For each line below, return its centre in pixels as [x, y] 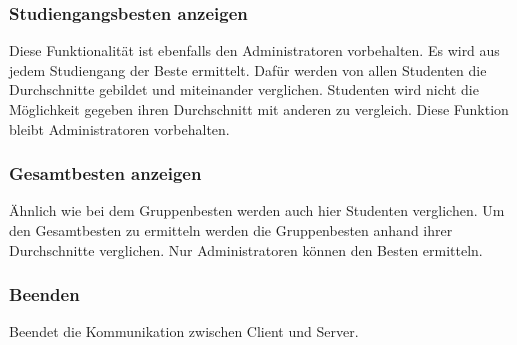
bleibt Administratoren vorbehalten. [119, 128]
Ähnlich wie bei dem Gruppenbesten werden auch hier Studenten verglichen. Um [257, 210]
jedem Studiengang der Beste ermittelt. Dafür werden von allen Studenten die [248, 69]
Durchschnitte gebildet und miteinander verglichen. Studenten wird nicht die [244, 89]
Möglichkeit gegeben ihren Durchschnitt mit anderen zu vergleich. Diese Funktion [259, 109]
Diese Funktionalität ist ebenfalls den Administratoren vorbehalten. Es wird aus [254, 50]
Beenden [44, 294]
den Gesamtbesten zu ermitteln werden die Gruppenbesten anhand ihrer [231, 230]
